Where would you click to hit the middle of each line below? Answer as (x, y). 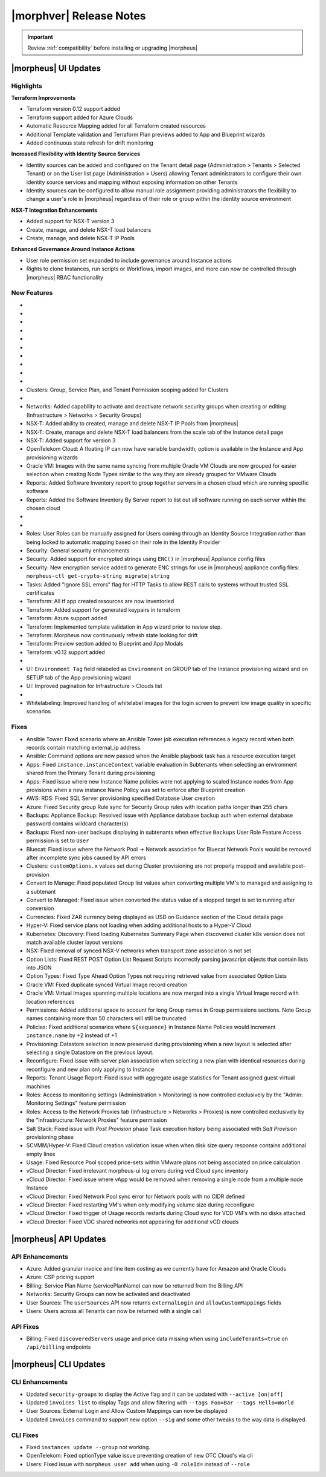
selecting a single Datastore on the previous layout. (90, 1052)
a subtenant (41, 891)
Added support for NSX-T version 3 (70, 221)
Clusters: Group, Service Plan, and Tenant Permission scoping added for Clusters (127, 390)
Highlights (27, 86)
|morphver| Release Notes (78, 16)
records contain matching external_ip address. (84, 747)
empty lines (41, 1154)
